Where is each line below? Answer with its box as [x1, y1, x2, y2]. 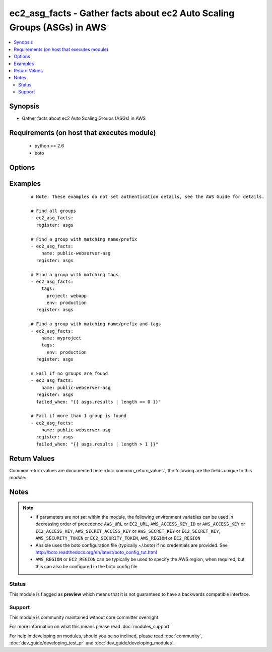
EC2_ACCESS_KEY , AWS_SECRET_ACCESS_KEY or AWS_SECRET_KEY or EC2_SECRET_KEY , [35, 528, 221, 534]
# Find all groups [31, 208, 77, 214]
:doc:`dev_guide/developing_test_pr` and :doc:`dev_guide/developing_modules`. [9, 640, 175, 646]
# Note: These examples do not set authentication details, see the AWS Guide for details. [31, 194, 264, 199]
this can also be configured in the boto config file [35, 563, 138, 569]
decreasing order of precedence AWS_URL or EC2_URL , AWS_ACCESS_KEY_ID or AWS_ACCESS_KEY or [35, 521, 245, 527]
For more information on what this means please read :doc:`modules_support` [9, 624, 171, 630]
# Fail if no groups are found [31, 370, 108, 376]
